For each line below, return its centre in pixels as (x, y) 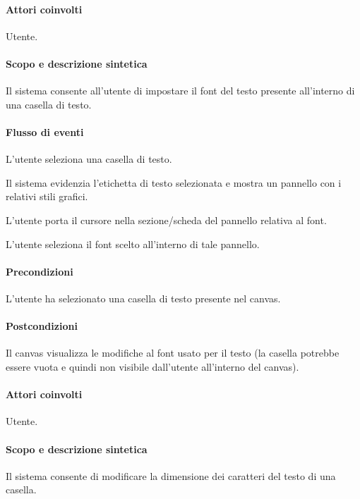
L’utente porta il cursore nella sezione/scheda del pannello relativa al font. (166, 220)
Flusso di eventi (45, 131)
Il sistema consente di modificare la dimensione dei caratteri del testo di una (171, 475)
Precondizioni (40, 271)
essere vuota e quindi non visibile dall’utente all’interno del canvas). (152, 366)
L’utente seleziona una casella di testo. (89, 159)
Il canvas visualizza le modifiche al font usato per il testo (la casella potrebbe (173, 353)
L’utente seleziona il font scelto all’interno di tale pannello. (133, 244)
